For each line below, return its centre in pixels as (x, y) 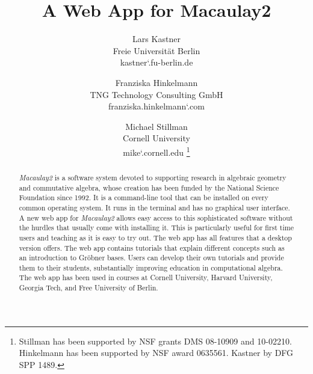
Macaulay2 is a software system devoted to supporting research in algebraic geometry (153, 177)
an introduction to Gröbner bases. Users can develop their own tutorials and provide (151, 258)
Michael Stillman (156, 126)
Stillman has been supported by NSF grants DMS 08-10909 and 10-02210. (155, 341)
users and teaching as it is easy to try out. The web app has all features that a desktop (155, 237)
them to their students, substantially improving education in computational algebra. (151, 267)
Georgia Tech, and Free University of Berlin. (88, 288)
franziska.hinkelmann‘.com (156, 106)
